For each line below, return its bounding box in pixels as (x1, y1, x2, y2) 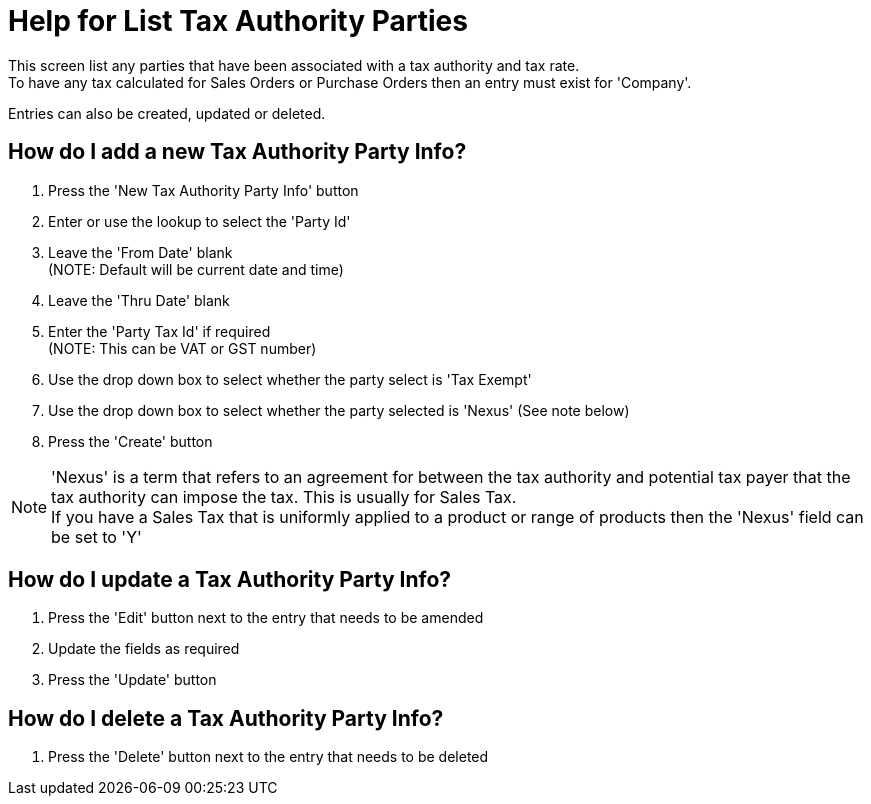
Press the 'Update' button (48, 671, 217, 689)
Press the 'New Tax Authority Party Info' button (48, 181, 359, 199)
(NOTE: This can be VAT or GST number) (48, 339, 317, 357)
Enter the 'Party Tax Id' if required (48, 322, 271, 340)
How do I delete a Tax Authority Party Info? (8, 705, 444, 731)
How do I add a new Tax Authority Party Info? (8, 139, 467, 165)
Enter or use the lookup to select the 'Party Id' (48, 212, 351, 230)
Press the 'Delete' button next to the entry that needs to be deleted (48, 748, 489, 766)
